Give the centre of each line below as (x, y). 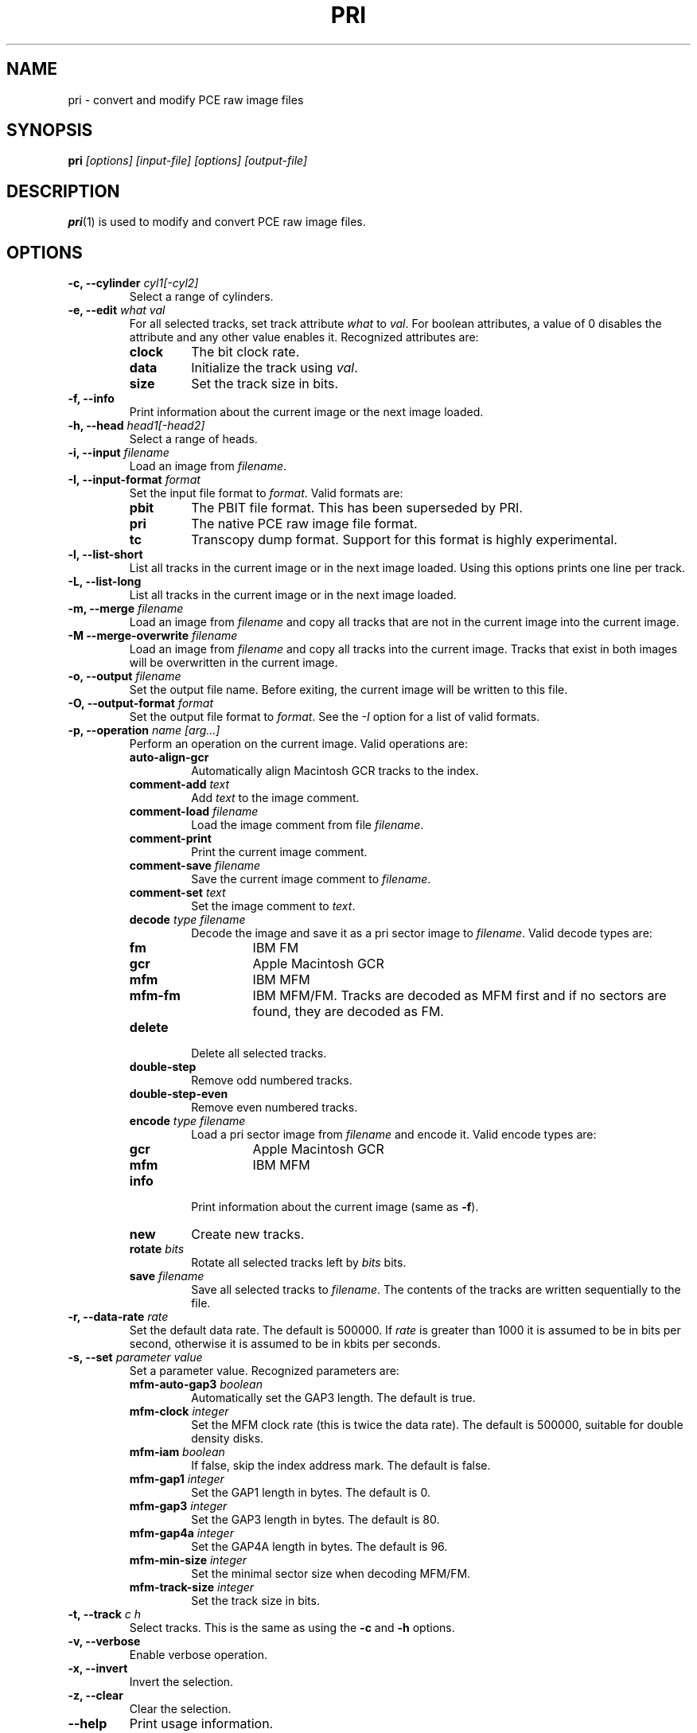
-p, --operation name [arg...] (144, 730)
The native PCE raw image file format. (304, 524)
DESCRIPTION (63, 191)
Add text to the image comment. (275, 798)
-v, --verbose (104, 1641)
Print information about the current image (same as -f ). (335, 1207)
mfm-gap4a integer (181, 1533)
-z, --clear (95, 1696)
